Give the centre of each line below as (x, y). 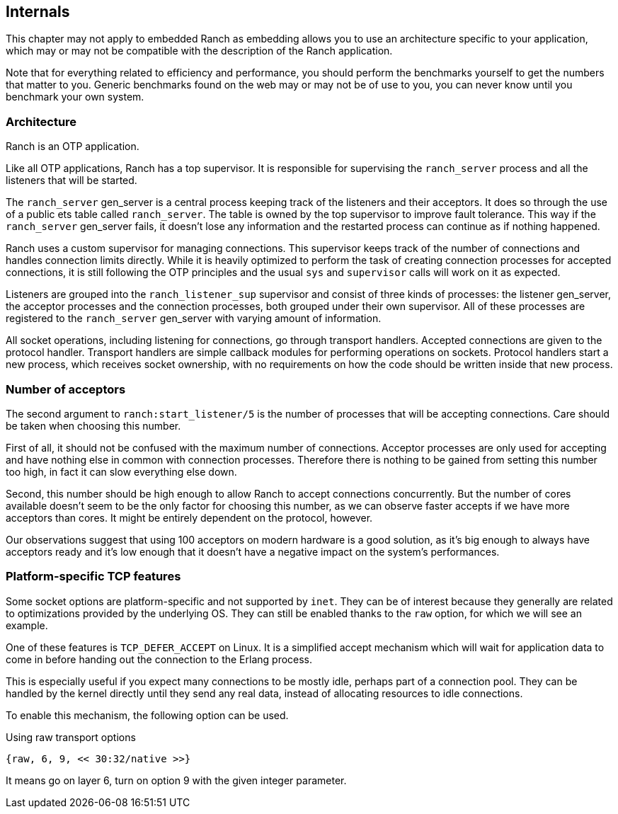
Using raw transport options (71, 737)
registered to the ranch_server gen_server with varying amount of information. (194, 319)
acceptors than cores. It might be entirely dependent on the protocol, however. (189, 517)
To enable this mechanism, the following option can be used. (147, 715)
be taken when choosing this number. (93, 425)
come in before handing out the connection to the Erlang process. (159, 659)
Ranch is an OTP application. (73, 147)
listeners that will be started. (71, 180)
